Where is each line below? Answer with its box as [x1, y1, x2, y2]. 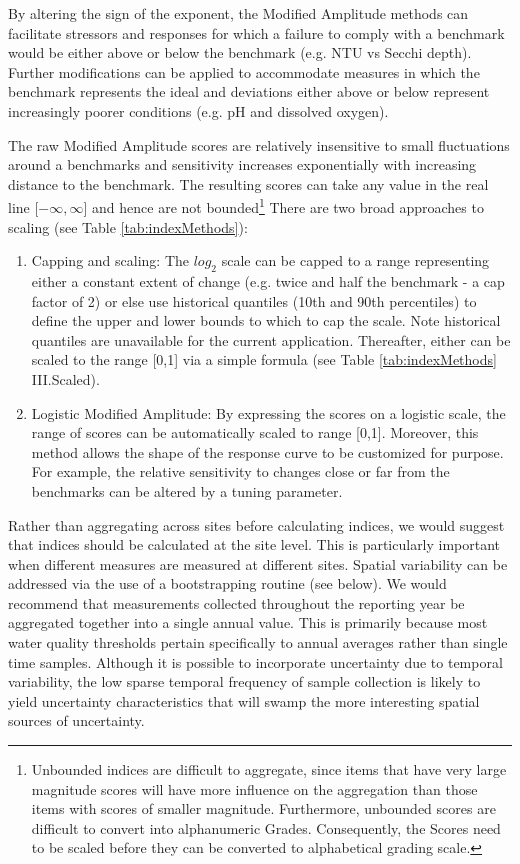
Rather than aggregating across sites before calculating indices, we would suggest [8, 514, 505, 535]
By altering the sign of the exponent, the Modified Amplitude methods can [8, 3, 469, 23]
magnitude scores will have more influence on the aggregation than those [31, 778, 478, 799]
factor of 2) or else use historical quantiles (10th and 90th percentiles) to [31, 290, 477, 311]
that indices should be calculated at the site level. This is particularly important [8, 534, 501, 555]
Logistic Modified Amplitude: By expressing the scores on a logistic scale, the [31, 402, 506, 423]
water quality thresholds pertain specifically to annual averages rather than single [8, 632, 508, 653]
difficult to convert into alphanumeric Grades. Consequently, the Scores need [31, 817, 501, 838]
